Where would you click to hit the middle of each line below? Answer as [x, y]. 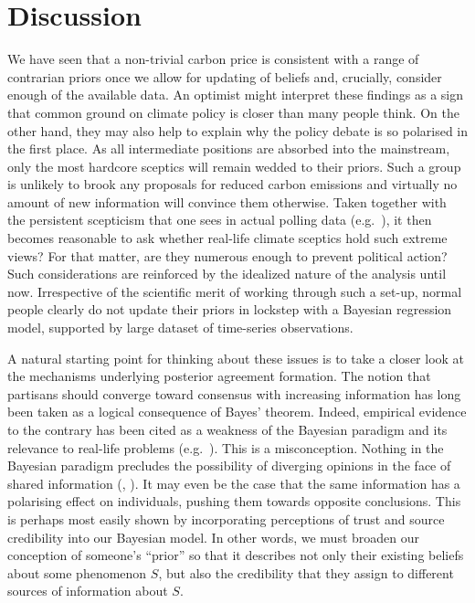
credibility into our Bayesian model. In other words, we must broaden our [213, 537]
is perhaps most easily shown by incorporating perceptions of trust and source [226, 518]
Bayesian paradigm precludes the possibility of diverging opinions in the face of [229, 465]
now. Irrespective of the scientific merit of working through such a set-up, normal [235, 291]
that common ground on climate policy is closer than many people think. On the [233, 112]
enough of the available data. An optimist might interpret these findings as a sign [236, 95]
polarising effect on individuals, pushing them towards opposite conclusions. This [234, 501]
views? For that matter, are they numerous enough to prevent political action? [227, 255]
